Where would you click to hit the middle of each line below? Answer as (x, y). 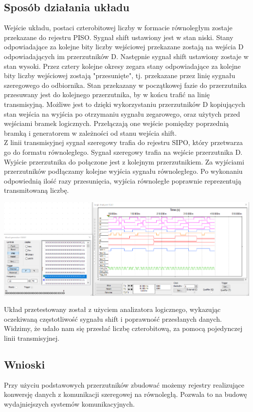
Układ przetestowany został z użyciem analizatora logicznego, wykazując (112, 309)
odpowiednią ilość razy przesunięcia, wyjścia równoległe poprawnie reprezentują (123, 180)
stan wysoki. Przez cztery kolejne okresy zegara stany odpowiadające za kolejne (122, 66)
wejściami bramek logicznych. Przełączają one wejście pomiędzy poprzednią (117, 123)
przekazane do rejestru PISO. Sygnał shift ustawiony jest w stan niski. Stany (119, 37)
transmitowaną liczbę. (36, 190)
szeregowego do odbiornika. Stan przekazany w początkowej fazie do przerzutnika (125, 85)
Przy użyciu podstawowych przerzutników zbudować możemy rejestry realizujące (124, 384)
